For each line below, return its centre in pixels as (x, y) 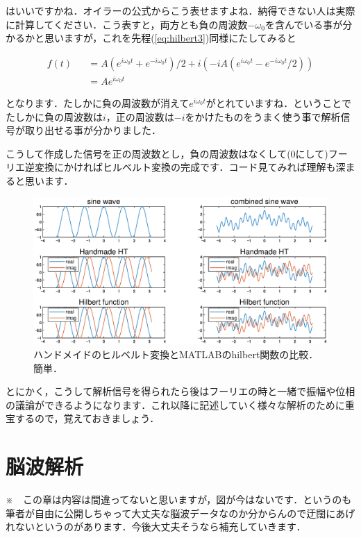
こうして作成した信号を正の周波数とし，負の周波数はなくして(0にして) (167, 153)
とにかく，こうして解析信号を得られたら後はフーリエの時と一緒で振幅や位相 (180, 391)
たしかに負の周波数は (54, 116)
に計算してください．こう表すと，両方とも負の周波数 (127, 24)
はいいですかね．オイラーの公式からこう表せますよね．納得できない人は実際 (180, 10)
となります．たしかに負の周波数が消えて (98, 102)
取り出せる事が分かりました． (93, 130)
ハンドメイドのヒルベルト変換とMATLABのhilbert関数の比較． (176, 354)
